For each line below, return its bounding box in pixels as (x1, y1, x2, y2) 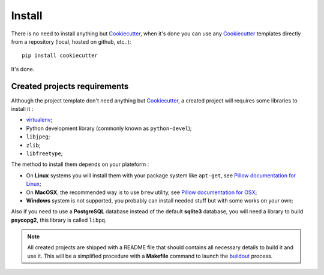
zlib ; (26, 141, 41, 149)
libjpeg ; (26, 133, 50, 140)
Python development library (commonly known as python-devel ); (26, 125, 192, 132)
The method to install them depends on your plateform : (11, 161, 149, 168)
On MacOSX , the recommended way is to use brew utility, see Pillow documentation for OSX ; (26, 189, 257, 196)
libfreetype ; (26, 150, 63, 157)
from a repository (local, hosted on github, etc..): (11, 38, 131, 45)
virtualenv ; (26, 116, 53, 123)
